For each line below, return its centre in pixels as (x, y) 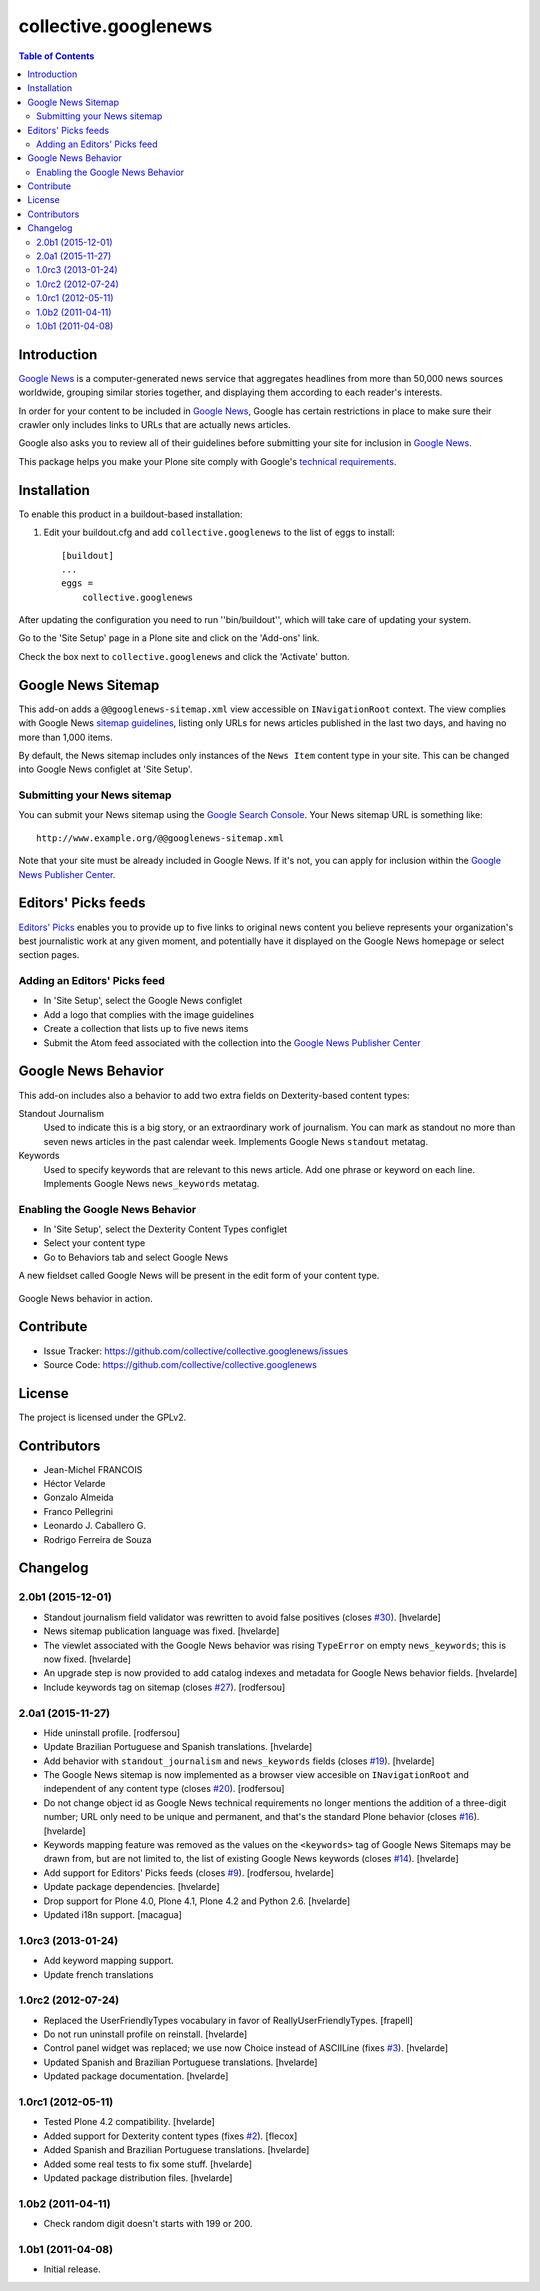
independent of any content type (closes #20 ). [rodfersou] (164, 1789)
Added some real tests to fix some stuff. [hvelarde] (148, 2164)
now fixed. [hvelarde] (87, 1659)
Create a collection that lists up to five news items (146, 1029)
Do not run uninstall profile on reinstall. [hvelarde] (145, 2034)
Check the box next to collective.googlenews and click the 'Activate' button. (184, 656)
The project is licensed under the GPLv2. (102, 1417)
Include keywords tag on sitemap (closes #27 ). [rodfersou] (164, 1687)
